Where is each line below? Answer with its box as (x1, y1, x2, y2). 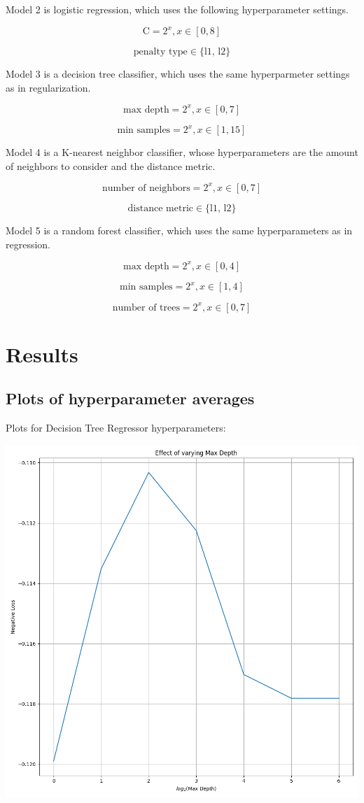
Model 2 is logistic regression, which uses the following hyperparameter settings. (6, 2, 349, 16)
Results (6, 339, 78, 368)
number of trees (112, 302, 180, 313)
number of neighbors (101, 183, 190, 193)
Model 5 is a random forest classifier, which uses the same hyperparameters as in (6, 222, 353, 237)
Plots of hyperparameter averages (6, 388, 255, 409)
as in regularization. (6, 80, 91, 94)
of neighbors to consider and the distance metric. (6, 158, 216, 173)
